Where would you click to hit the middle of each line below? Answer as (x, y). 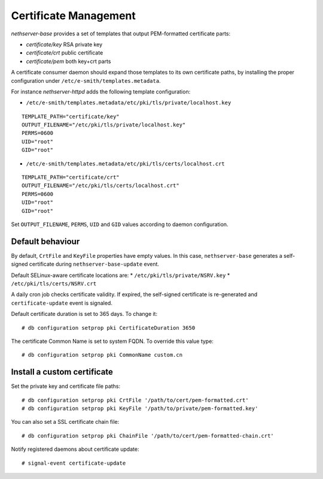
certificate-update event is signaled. (62, 303)
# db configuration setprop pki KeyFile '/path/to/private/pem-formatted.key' (140, 409)
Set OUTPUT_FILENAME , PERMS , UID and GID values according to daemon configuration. (120, 224)
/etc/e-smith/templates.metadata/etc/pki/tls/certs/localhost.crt (126, 164)
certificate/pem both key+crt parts (68, 61)
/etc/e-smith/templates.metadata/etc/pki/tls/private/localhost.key (129, 103)
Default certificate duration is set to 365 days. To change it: (84, 314)
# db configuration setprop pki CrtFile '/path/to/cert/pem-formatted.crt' (135, 400)
